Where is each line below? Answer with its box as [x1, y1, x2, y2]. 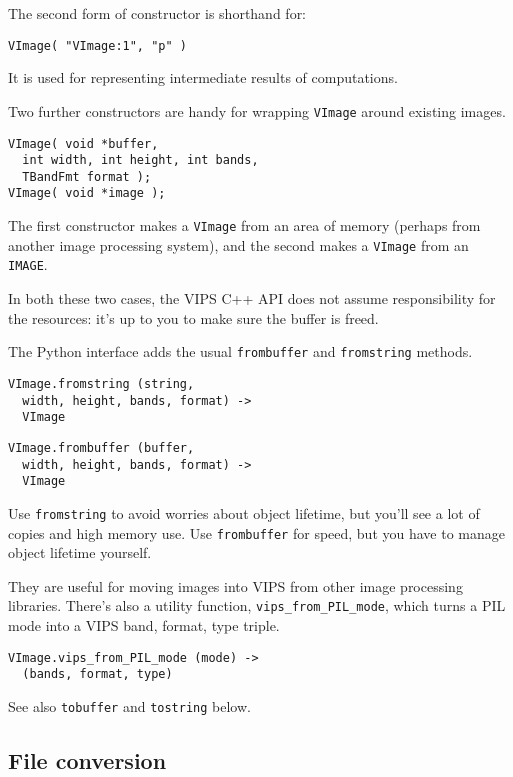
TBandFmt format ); [22, 169, 152, 184]
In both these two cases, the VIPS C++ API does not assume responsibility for [8, 288, 496, 309]
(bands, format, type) [22, 667, 173, 682]
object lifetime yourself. [8, 542, 152, 563]
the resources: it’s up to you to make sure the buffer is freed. [8, 307, 379, 328]
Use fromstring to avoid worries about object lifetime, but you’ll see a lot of [8, 502, 480, 523]
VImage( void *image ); [8, 186, 166, 201]
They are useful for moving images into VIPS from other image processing [8, 575, 463, 596]
